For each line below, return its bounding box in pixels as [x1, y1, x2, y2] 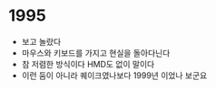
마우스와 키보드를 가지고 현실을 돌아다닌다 [21, 47, 171, 58]
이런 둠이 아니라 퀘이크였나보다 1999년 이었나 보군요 [21, 69, 208, 81]
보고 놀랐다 [21, 36, 62, 47]
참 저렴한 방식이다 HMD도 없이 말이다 [21, 58, 155, 69]
